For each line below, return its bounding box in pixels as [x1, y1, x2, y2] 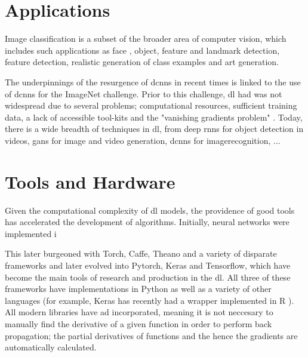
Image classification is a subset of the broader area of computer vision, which [5, 32, 287, 45]
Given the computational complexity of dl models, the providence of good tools [5, 204, 295, 216]
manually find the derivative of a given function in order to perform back [5, 317, 272, 330]
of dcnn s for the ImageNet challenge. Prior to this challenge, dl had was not [5, 87, 282, 100]
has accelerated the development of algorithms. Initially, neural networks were [5, 216, 289, 228]
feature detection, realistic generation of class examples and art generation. [5, 56, 279, 68]
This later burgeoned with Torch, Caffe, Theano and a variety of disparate [5, 247, 277, 260]
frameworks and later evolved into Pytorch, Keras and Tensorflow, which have [5, 258, 291, 271]
